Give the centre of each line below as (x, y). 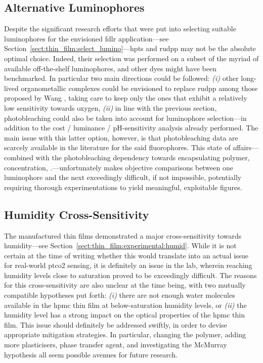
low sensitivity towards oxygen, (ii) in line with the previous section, (111, 107)
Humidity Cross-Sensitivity (77, 214)
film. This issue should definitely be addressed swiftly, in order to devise (116, 324)
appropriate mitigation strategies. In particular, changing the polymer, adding (125, 334)
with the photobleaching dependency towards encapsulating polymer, (143, 157)
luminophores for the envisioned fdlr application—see (86, 38)
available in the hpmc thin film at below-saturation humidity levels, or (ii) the (125, 305)
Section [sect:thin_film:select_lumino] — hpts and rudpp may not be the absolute (130, 48)
